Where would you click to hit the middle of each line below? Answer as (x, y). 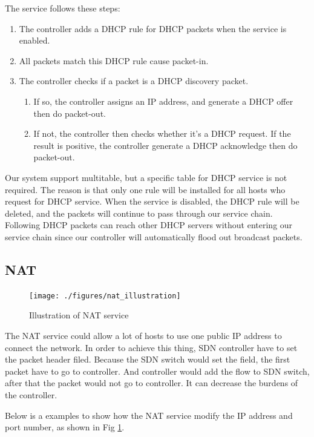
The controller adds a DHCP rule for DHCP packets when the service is (153, 28)
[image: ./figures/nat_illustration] (105, 296)
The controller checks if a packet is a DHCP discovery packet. (134, 81)
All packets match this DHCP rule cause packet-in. (114, 60)
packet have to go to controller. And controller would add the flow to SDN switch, (157, 371)
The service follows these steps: (63, 8)
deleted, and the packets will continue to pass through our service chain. (139, 213)
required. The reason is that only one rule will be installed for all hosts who (145, 189)
